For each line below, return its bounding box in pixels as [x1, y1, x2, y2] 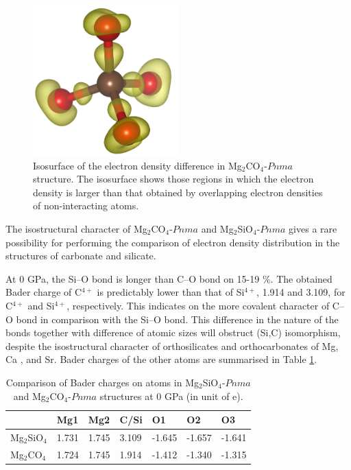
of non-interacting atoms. [33, 198, 139, 213]
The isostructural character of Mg [5, 222, 147, 236]
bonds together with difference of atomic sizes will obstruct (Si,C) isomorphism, [5, 325, 341, 340]
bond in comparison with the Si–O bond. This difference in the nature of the [16, 312, 339, 326]
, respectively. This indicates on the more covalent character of [66, 298, 330, 312]
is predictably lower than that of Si [97, 285, 245, 299]
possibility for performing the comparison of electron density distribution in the [5, 235, 340, 249]
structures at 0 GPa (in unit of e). [99, 388, 243, 403]
